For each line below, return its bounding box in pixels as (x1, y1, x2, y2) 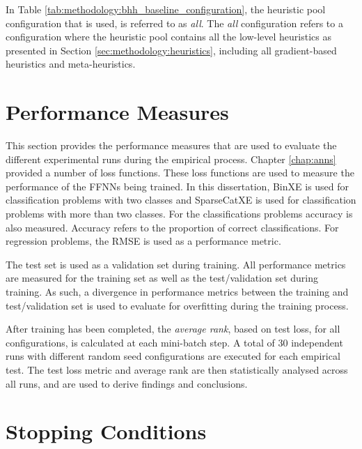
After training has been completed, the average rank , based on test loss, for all (6, 321, 340, 336)
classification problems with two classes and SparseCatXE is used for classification (6, 192, 356, 207)
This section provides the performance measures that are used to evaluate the (6, 138, 337, 153)
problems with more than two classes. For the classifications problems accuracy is (6, 206, 353, 221)
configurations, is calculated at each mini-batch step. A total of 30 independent (6, 335, 343, 349)
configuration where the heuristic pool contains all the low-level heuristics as (6, 29, 331, 44)
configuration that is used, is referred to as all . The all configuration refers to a (6, 15, 343, 30)
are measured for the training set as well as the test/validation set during (6, 271, 319, 285)
